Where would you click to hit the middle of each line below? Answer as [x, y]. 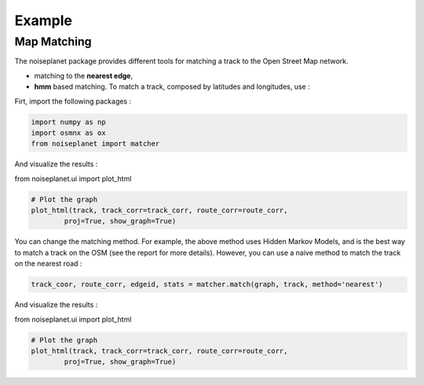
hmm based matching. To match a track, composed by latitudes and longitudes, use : [172, 87]
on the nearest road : [48, 263]
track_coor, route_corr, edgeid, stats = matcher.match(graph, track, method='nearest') [207, 285]
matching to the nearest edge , [84, 75]
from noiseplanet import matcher [95, 144]
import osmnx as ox [68, 133]
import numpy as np [68, 122]
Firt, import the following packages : [73, 101]
